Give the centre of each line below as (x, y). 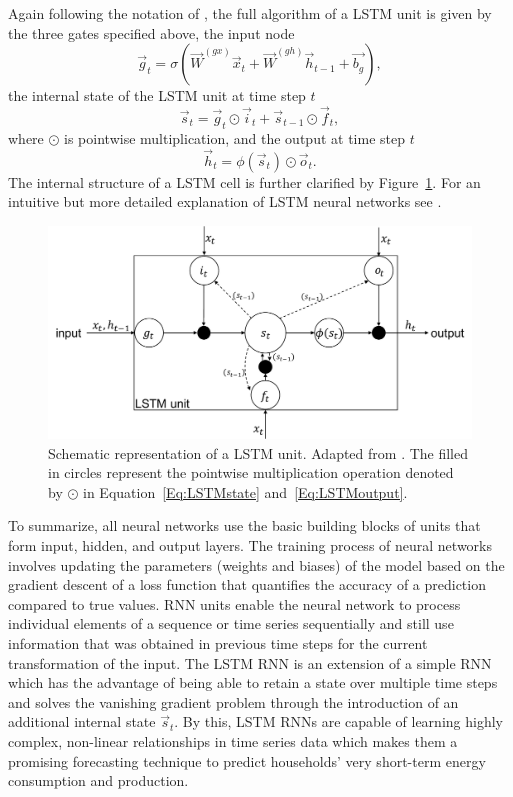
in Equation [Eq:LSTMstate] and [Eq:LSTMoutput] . (245, 491)
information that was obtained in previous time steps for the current (218, 642)
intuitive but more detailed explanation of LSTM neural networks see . (225, 201)
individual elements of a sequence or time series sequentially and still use (231, 623)
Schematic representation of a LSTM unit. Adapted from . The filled (258, 452)
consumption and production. (98, 780)
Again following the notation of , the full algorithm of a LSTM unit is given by (250, 13)
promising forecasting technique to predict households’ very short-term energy (247, 760)
